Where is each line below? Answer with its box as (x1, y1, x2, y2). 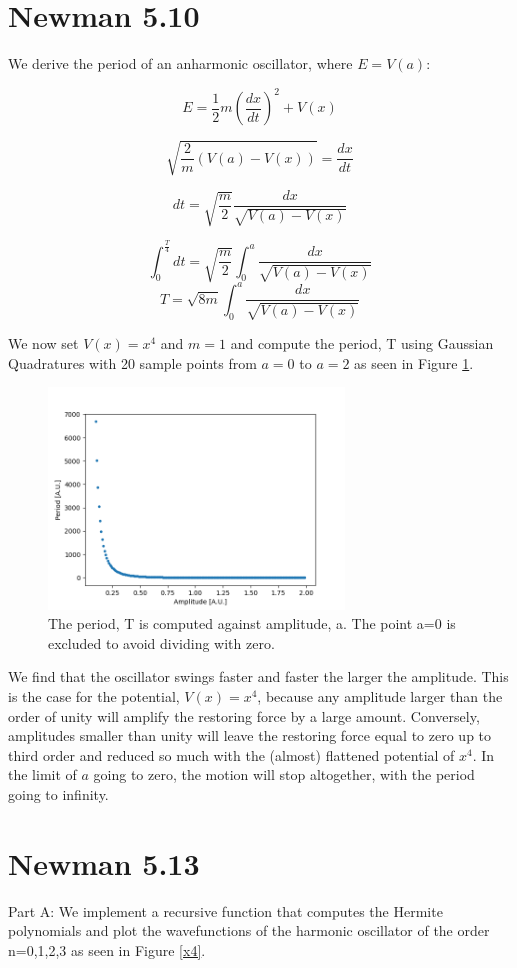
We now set (8, 332, 79, 353)
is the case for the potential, (8, 686, 180, 707)
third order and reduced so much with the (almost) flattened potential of (8, 744, 455, 765)
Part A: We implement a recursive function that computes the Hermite (8, 900, 443, 921)
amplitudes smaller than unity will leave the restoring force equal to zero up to (8, 725, 492, 746)
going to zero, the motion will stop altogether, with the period (93, 764, 475, 785)
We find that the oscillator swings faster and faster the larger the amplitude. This (8, 666, 509, 687)
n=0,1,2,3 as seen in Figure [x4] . (8, 939, 206, 960)
